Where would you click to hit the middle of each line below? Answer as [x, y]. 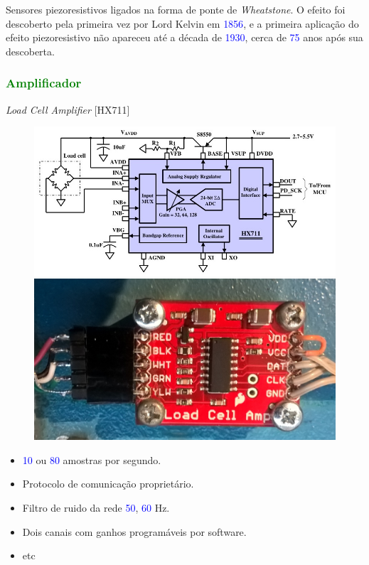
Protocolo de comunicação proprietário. [108, 484]
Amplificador [44, 83]
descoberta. [30, 51]
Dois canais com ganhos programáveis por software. [134, 531]
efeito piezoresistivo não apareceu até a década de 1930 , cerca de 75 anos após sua [184, 37]
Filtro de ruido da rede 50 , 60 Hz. [96, 507]
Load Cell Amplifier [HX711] [68, 109]
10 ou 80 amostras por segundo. [92, 459]
